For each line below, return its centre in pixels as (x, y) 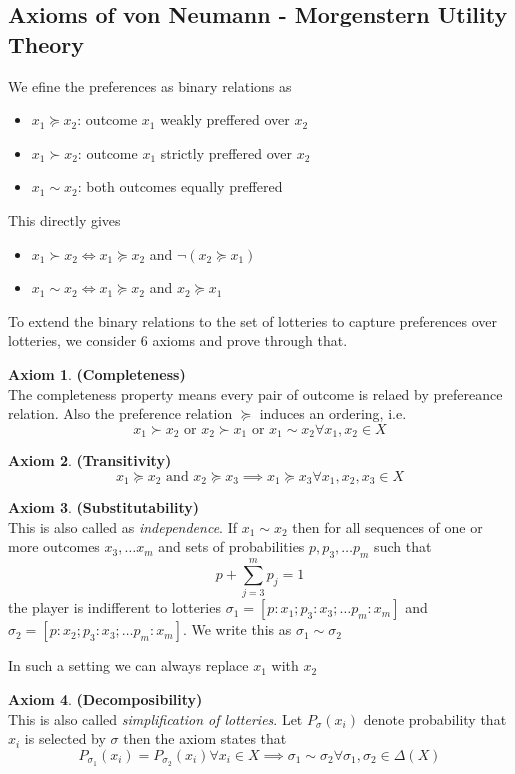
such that (403, 546)
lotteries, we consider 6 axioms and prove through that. (178, 340)
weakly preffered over (225, 119)
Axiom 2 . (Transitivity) (90, 460)
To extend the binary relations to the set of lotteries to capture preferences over (252, 320)
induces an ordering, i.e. (333, 413)
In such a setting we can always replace (128, 665)
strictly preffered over (226, 152)
